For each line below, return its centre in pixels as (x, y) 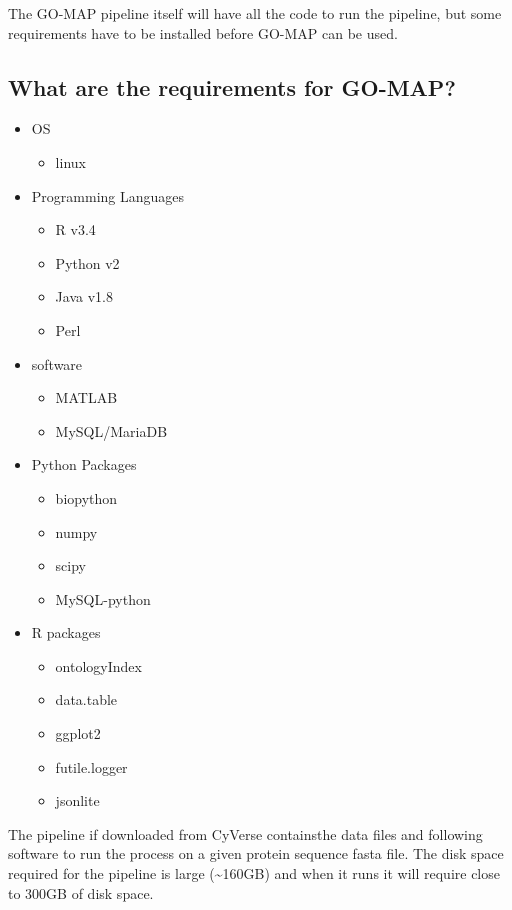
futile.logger (91, 766)
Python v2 (87, 262)
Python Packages (84, 464)
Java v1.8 (84, 296)
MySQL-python (103, 598)
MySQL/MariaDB (111, 430)
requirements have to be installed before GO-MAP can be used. (203, 32)
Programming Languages (108, 195)
